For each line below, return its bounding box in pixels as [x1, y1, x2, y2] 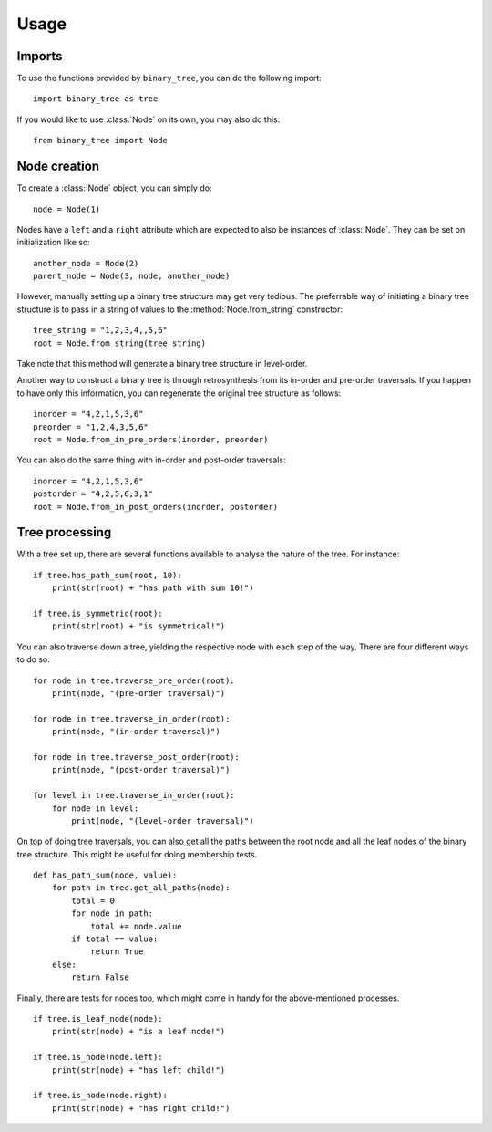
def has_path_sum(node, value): [33, 870, 178, 880]
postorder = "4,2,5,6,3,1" [33, 489, 154, 499]
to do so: [16, 654, 50, 665]
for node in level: [51, 803, 139, 814]
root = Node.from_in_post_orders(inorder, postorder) [33, 502, 278, 512]
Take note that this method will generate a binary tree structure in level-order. [16, 358, 308, 369]
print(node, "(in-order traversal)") [51, 726, 220, 737]
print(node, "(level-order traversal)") [71, 815, 254, 826]
